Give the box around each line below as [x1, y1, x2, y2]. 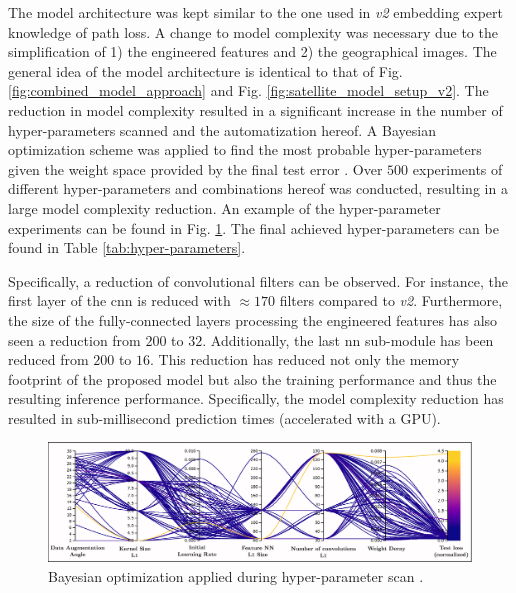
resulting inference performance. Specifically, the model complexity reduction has [8, 388, 504, 409]
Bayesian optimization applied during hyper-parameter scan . [48, 565, 424, 586]
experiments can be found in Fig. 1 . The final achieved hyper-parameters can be [8, 217, 499, 238]
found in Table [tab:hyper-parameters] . [8, 237, 246, 258]
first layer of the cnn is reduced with [8, 290, 231, 311]
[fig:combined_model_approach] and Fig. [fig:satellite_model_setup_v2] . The [8, 80, 489, 101]
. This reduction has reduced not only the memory [150, 349, 460, 370]
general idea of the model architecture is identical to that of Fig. [8, 60, 403, 81]
